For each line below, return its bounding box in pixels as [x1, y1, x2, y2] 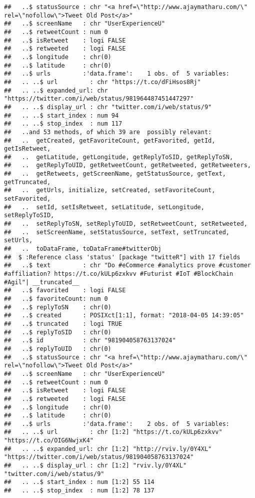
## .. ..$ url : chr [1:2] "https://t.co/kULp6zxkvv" [4, 428, 222, 436]
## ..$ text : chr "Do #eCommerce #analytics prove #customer [4, 262, 251, 269]
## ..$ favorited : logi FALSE [4, 287, 126, 294]
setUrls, [4, 237, 33, 244]
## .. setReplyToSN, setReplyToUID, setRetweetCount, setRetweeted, [4, 220, 247, 228]
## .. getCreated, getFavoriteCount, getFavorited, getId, [4, 137, 215, 144]
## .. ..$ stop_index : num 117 [4, 120, 122, 128]
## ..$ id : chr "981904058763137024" [4, 337, 176, 344]
